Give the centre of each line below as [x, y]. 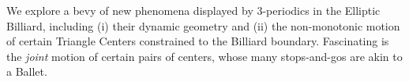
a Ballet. [27, 71]
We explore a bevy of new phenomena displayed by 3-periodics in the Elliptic [193, 10]
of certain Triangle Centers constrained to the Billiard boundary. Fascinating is [198, 41]
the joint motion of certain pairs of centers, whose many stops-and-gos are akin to [204, 56]
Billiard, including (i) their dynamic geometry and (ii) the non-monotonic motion [203, 25]
